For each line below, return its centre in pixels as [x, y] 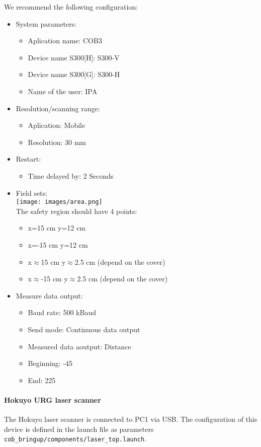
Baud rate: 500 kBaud [62, 312]
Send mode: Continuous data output [84, 329]
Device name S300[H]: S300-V [74, 57]
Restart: [28, 159]
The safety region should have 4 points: [76, 211]
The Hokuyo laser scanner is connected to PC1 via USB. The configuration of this [131, 419]
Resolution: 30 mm [57, 142]
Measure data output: [49, 295]
